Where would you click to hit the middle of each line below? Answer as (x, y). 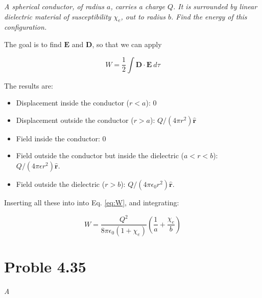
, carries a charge (138, 6)
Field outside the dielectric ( (61, 184)
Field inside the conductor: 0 (61, 138)
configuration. (26, 27)
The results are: (29, 85)
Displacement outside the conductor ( (75, 120)
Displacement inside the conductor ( (73, 103)
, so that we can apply (127, 44)
